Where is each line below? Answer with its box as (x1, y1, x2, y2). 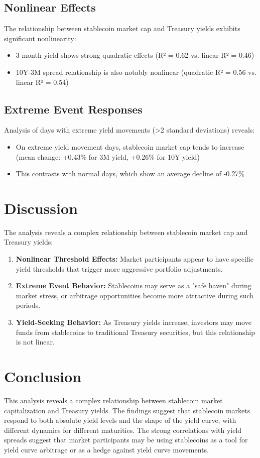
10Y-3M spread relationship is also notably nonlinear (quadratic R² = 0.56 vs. (16, 66, 256, 77)
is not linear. (16, 336, 55, 347)
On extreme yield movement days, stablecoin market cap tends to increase (16, 141, 244, 152)
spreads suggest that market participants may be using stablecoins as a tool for (4, 434, 248, 445)
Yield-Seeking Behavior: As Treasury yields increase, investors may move (16, 317, 251, 327)
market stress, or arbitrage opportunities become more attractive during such (16, 290, 254, 300)
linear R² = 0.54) (16, 76, 69, 87)
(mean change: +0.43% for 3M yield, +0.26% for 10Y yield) (16, 151, 200, 162)
